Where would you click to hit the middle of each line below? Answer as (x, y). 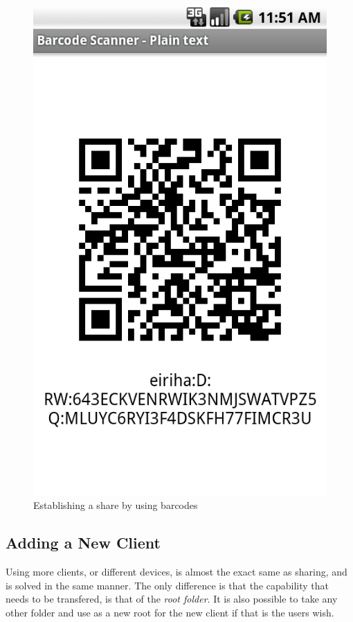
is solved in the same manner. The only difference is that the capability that (168, 585)
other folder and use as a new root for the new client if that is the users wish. (170, 612)
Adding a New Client (83, 543)
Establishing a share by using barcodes (116, 505)
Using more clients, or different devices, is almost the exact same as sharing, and (176, 572)
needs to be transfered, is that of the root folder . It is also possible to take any (172, 599)
